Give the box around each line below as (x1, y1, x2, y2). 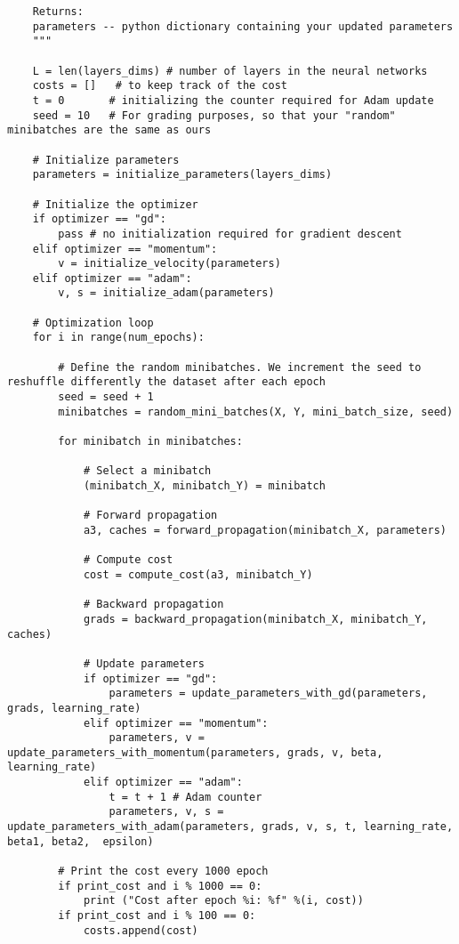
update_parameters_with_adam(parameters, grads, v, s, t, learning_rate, (7, 820, 454, 834)
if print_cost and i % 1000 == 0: (58, 879, 262, 892)
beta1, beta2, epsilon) (7, 835, 154, 848)
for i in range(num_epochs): (32, 331, 205, 344)
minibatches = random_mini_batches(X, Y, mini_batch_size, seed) (58, 405, 454, 418)
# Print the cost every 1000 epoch (58, 865, 269, 878)
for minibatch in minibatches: (58, 435, 243, 448)
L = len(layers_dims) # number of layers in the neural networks (32, 64, 428, 77)
